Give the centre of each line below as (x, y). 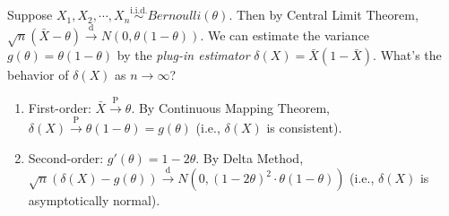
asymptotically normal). (94, 200)
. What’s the (407, 55)
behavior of (38, 75)
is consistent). (304, 128)
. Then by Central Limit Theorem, (324, 15)
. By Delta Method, (250, 157)
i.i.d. (139, 10)
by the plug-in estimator (183, 55)
